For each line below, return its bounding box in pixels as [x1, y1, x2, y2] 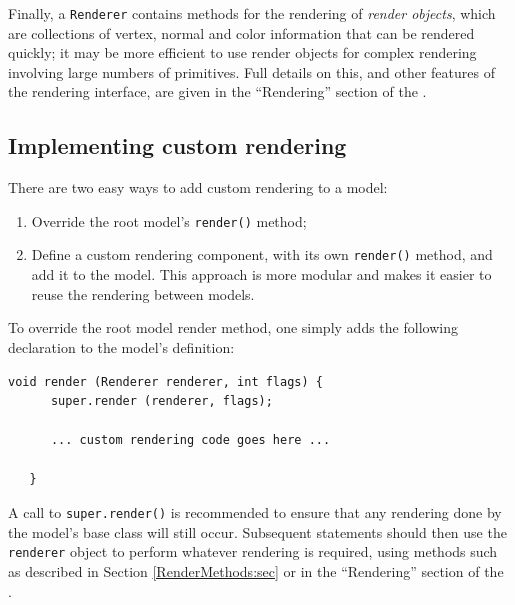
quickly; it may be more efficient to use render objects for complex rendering [8, 42, 477, 63]
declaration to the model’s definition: [8, 336, 235, 357]
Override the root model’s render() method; [31, 210, 307, 231]
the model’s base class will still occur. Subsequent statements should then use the [8, 521, 507, 542]
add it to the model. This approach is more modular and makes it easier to [31, 264, 492, 285]
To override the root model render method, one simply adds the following [8, 317, 458, 338]
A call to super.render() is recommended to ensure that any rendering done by [8, 502, 502, 523]
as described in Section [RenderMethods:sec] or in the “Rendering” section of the [8, 560, 504, 581]
